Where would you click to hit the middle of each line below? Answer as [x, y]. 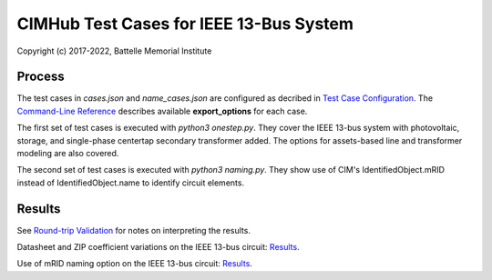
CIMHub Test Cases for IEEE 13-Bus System [185, 24]
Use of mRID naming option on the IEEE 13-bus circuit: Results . [134, 264]
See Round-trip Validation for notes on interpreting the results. [133, 230]
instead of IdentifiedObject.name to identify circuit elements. [131, 183]
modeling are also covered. [68, 154]
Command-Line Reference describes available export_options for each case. [162, 111]
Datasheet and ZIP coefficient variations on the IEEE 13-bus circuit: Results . [158, 247]
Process [41, 77]
